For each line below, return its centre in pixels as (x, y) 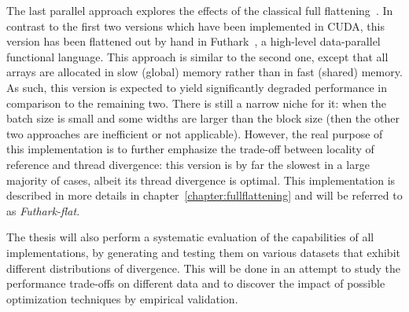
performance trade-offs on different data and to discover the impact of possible (196, 283)
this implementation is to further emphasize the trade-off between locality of (190, 149)
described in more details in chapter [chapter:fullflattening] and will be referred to (204, 195)
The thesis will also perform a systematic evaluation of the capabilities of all (190, 237)
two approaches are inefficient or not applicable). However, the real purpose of (195, 133)
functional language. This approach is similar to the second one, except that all (197, 56)
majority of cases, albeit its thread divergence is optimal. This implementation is (201, 180)
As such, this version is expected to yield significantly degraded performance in (197, 87)
